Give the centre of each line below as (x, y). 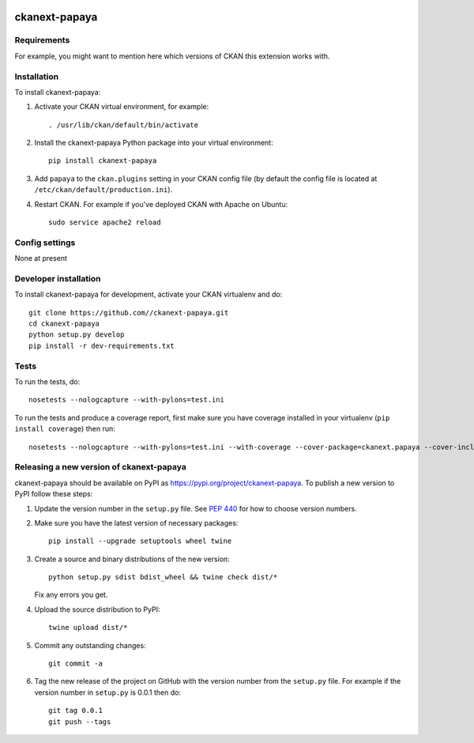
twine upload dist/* (88, 628)
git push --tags (80, 722)
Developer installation (58, 278)
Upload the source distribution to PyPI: (97, 609)
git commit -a (75, 664)
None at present (41, 258)
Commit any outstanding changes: (90, 645)
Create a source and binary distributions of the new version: (132, 559)
